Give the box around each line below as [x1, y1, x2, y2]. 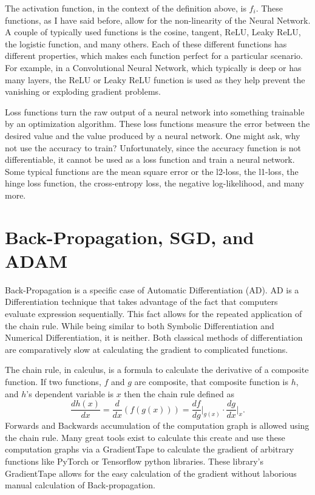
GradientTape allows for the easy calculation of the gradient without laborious [5, 466, 297, 479]
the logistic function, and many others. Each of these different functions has [5, 37, 287, 50]
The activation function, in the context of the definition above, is [5, 2, 246, 14]
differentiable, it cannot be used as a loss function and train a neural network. [5, 153, 295, 166]
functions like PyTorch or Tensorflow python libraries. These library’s [5, 455, 263, 467]
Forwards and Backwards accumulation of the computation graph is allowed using [5, 419, 310, 432]
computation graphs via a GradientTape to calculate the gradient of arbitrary [5, 443, 294, 456]
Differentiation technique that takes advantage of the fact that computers [5, 295, 278, 308]
